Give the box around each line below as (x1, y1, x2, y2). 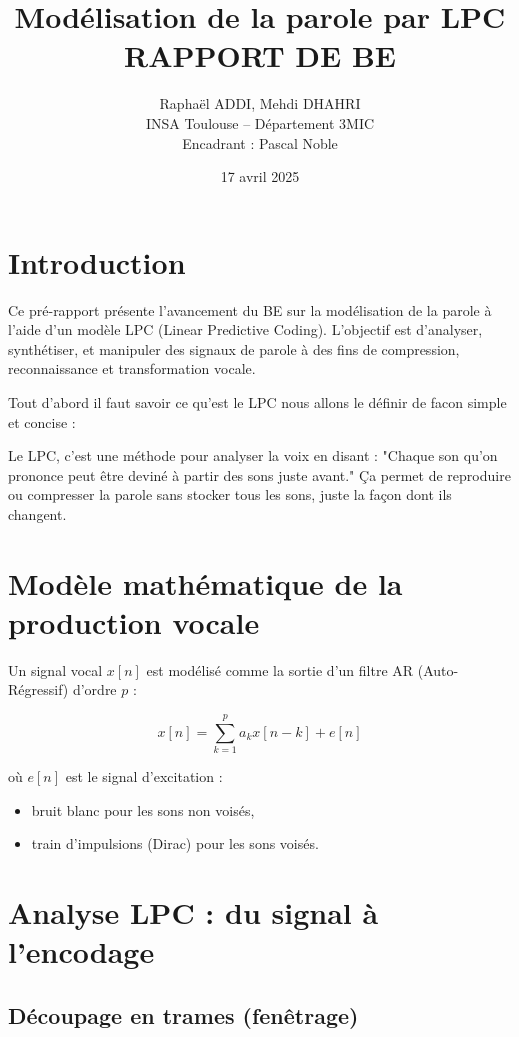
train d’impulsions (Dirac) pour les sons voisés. (31, 833, 319, 854)
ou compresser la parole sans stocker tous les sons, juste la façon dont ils (8, 484, 452, 505)
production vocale (8, 601, 260, 642)
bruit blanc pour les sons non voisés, (31, 799, 255, 820)
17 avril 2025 (220, 166, 300, 187)
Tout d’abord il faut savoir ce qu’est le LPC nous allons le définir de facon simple (8, 392, 507, 412)
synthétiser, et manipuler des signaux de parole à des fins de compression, (8, 338, 460, 359)
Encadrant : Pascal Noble (182, 132, 338, 153)
